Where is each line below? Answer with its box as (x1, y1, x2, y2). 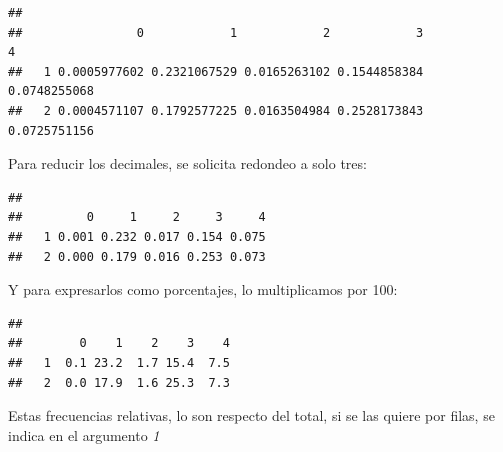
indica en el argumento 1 (8, 424, 160, 445)
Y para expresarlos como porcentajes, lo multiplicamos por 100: (8, 279, 398, 300)
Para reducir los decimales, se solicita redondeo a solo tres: (8, 153, 367, 174)
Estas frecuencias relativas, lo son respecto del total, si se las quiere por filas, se (8, 405, 495, 426)
